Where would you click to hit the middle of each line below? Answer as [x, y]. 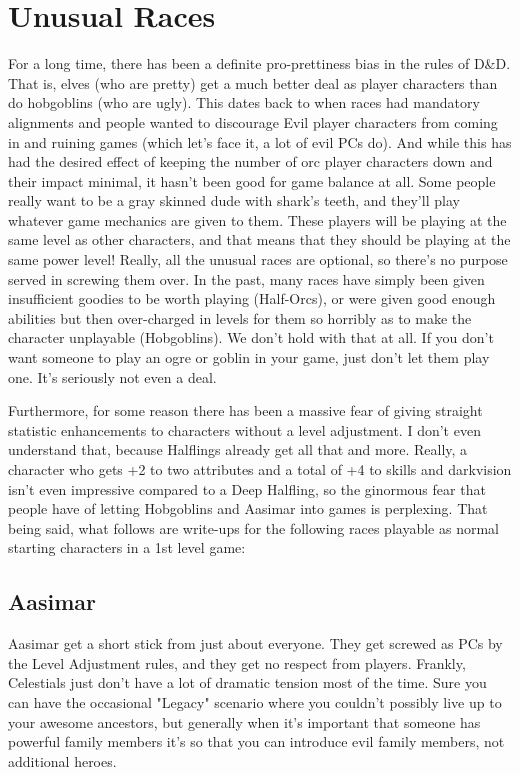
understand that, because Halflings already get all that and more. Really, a [238, 449]
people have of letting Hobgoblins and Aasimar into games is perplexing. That [248, 508]
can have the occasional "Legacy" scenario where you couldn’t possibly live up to [255, 701]
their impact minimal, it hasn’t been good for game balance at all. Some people [252, 180]
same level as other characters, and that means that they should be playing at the [259, 239]
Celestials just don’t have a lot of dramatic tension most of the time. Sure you [247, 682]
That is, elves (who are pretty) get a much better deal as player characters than [253, 82]
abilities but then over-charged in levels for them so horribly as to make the [240, 317]
